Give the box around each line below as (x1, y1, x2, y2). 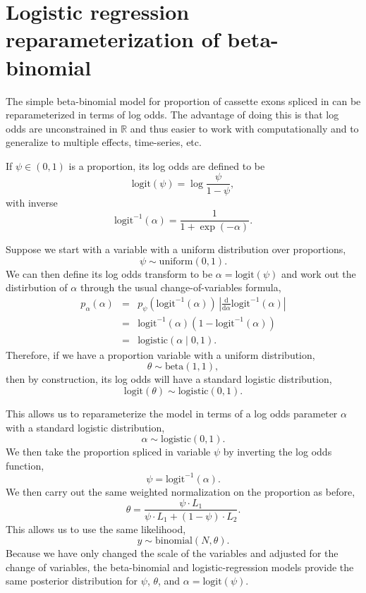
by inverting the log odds (223, 444, 332, 459)
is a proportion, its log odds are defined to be (68, 158, 265, 173)
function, (6, 458, 44, 472)
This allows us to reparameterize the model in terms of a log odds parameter (6, 406, 338, 421)
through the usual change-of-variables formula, (80, 280, 281, 295)
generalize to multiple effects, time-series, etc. (6, 135, 202, 149)
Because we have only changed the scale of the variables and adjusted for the (6, 546, 338, 561)
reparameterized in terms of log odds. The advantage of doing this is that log (6, 107, 339, 122)
